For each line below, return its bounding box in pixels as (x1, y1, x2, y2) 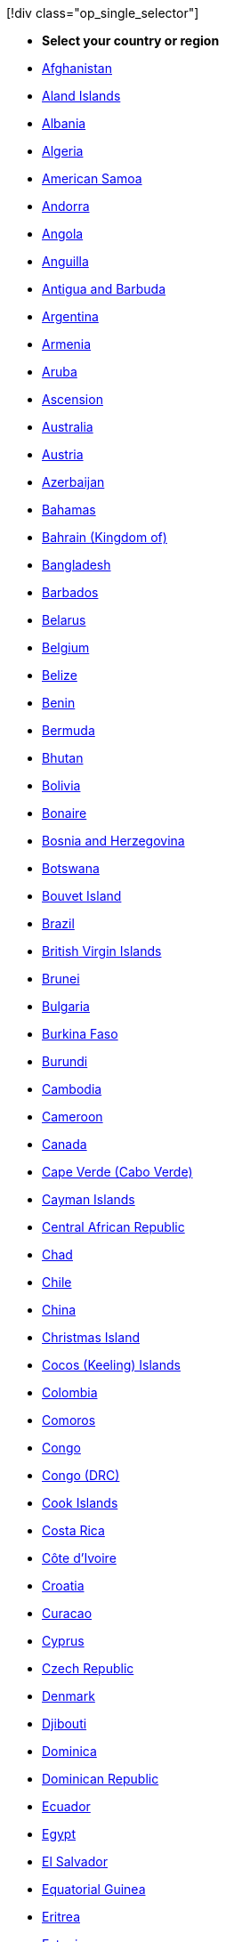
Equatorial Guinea (42, 1881, 146, 1897)
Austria (42, 447, 84, 462)
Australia (42, 419, 93, 434)
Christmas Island (42, 1330, 140, 1345)
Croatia (42, 1578, 85, 1593)
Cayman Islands (42, 1192, 135, 1207)
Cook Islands (42, 1495, 118, 1510)
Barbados (42, 585, 99, 600)
